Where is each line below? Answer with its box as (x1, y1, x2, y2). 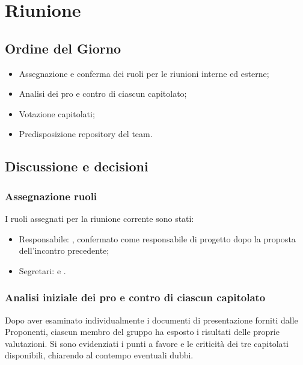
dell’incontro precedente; (19, 244, 109, 257)
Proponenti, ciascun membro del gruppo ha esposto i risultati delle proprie (5, 325, 280, 338)
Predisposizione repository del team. (19, 127, 153, 140)
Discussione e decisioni (5, 157, 148, 176)
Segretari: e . (19, 264, 66, 277)
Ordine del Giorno (5, 38, 121, 57)
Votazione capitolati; (19, 107, 95, 120)
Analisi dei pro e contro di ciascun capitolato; (19, 87, 187, 100)
